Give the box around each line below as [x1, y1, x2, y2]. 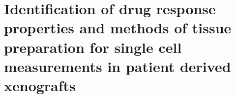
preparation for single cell [4, 37, 182, 57]
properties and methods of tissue [4, 18, 232, 38]
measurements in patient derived [4, 56, 231, 76]
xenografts [4, 75, 76, 95]
